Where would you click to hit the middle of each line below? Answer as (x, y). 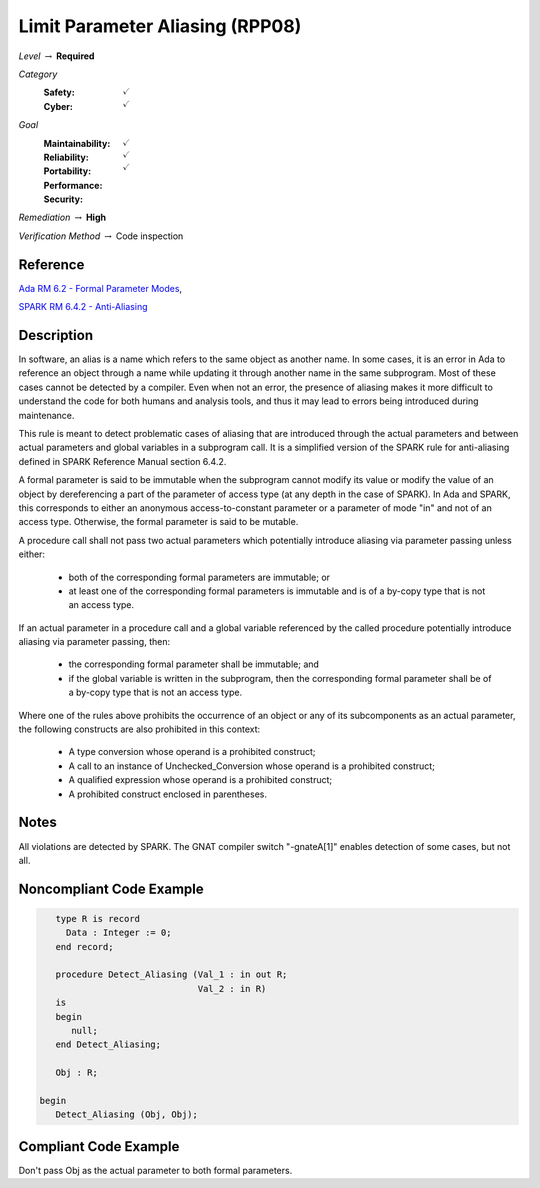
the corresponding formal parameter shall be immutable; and (194, 664)
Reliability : (66, 157)
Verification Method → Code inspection (101, 236)
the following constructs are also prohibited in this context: (139, 729)
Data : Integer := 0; (118, 933)
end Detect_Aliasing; (108, 1044)
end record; (84, 946)
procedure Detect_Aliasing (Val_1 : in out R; (171, 974)
